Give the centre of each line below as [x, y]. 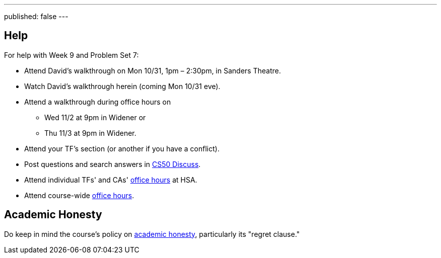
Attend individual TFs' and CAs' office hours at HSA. [111, 180]
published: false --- [36, 16]
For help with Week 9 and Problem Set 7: [71, 55]
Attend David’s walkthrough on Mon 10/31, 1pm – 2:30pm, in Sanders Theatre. [153, 70]
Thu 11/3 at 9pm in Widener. [90, 133]
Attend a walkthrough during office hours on [98, 102]
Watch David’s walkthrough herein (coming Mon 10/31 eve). [122, 86]
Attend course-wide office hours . [79, 195]
